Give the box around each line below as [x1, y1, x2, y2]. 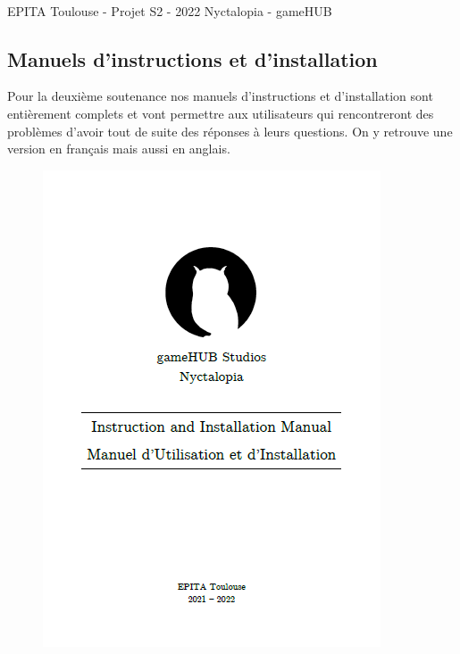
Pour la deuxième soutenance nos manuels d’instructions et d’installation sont [7, 87, 433, 105]
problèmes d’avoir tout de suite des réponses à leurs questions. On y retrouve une [7, 121, 453, 140]
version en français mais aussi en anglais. [7, 139, 230, 158]
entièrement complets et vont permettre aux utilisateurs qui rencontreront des [7, 103, 434, 122]
